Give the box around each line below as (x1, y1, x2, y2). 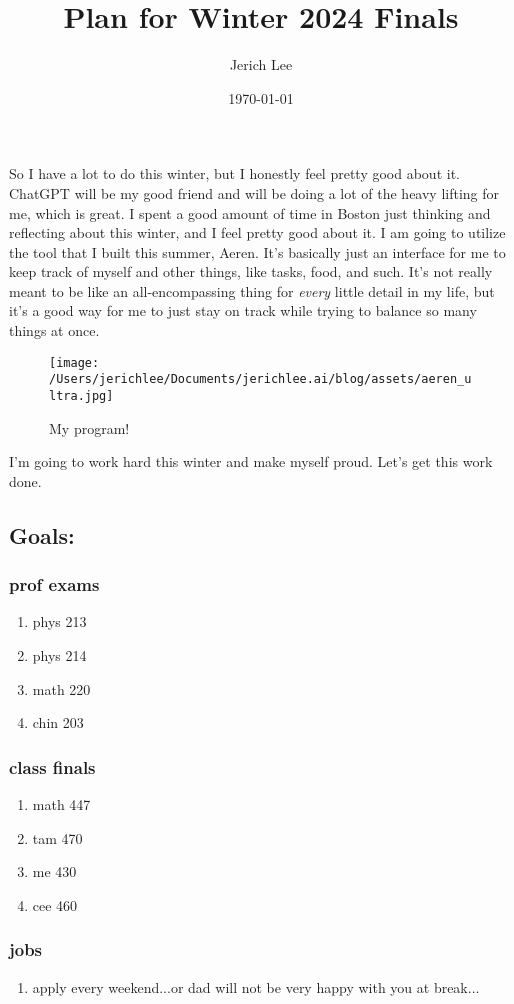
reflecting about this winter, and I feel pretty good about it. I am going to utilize (9, 222, 506, 243)
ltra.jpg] (49, 388, 114, 403)
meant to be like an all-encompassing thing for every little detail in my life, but (9, 280, 495, 301)
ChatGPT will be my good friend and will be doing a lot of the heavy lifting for (9, 182, 500, 203)
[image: (49, 355, 100, 370)
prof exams (9, 572, 100, 597)
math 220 (32, 678, 91, 699)
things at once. (9, 320, 100, 341)
